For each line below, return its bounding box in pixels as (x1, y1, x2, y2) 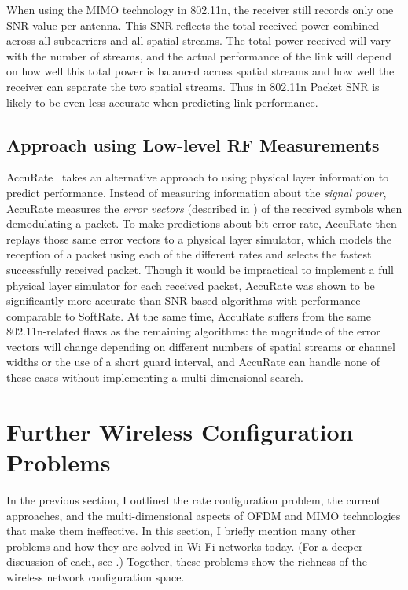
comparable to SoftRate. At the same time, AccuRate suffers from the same (6, 307, 371, 324)
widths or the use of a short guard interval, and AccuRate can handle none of (6, 354, 380, 370)
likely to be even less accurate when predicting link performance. (6, 93, 318, 110)
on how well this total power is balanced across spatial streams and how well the (6, 63, 395, 79)
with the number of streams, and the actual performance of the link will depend (6, 47, 391, 64)
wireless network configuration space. (6, 568, 185, 585)
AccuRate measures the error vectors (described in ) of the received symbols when (6, 200, 402, 216)
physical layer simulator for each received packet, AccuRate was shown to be (6, 277, 375, 293)
